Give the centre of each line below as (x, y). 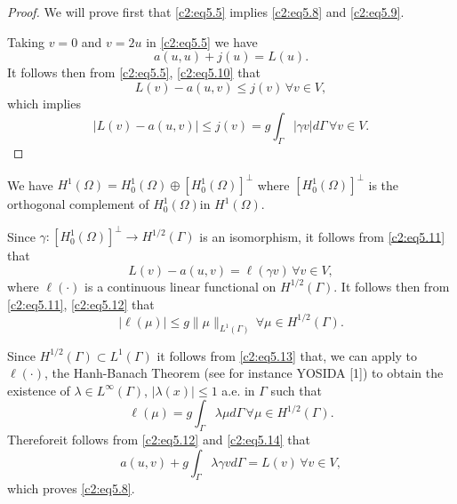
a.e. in (238, 390)
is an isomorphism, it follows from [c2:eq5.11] (322, 236)
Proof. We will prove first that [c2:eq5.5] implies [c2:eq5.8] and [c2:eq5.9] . (206, 12)
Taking (26, 41)
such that (296, 390)
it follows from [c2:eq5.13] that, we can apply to (287, 355)
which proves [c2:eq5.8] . (71, 488)
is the (384, 184)
